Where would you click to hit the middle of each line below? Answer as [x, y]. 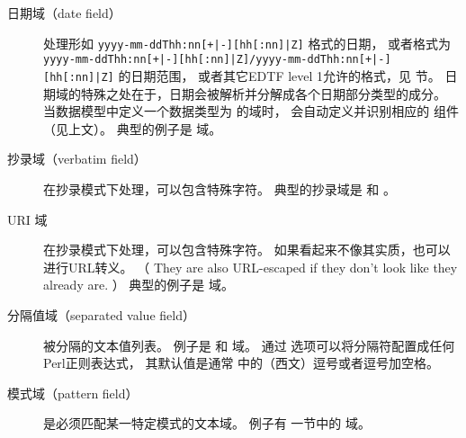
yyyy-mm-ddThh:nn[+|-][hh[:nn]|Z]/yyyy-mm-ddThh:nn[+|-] [217, 60]
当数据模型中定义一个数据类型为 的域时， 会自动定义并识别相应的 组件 [251, 111]
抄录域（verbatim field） [77, 159]
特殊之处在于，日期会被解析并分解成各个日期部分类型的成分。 [263, 93]
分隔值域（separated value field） [101, 314]
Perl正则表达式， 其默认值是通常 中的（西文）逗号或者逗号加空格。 [242, 363]
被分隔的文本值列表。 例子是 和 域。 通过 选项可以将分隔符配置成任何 [249, 345]
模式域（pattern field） [73, 393]
